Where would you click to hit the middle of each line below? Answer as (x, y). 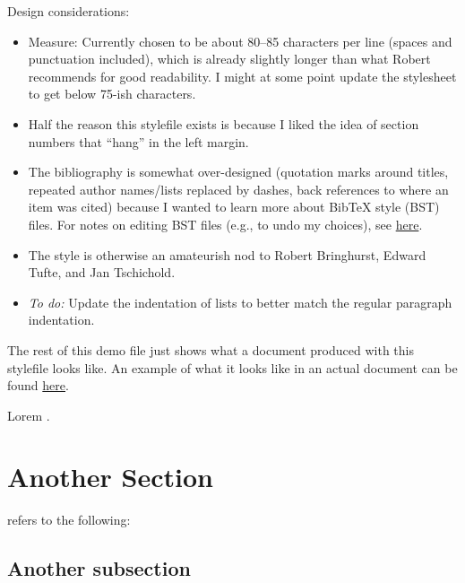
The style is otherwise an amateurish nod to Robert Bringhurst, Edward (227, 254)
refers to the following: (69, 520)
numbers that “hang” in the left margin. (138, 141)
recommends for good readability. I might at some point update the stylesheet (242, 76)
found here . (38, 385)
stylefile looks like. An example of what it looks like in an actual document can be (232, 367)
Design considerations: (69, 11)
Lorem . (29, 415)
